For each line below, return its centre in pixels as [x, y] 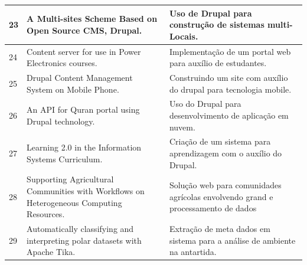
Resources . [46, 214]
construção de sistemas [217, 24]
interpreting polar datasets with [84, 240]
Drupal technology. [61, 121]
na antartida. [193, 252]
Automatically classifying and [80, 229]
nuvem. [182, 127]
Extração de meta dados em [220, 229]
